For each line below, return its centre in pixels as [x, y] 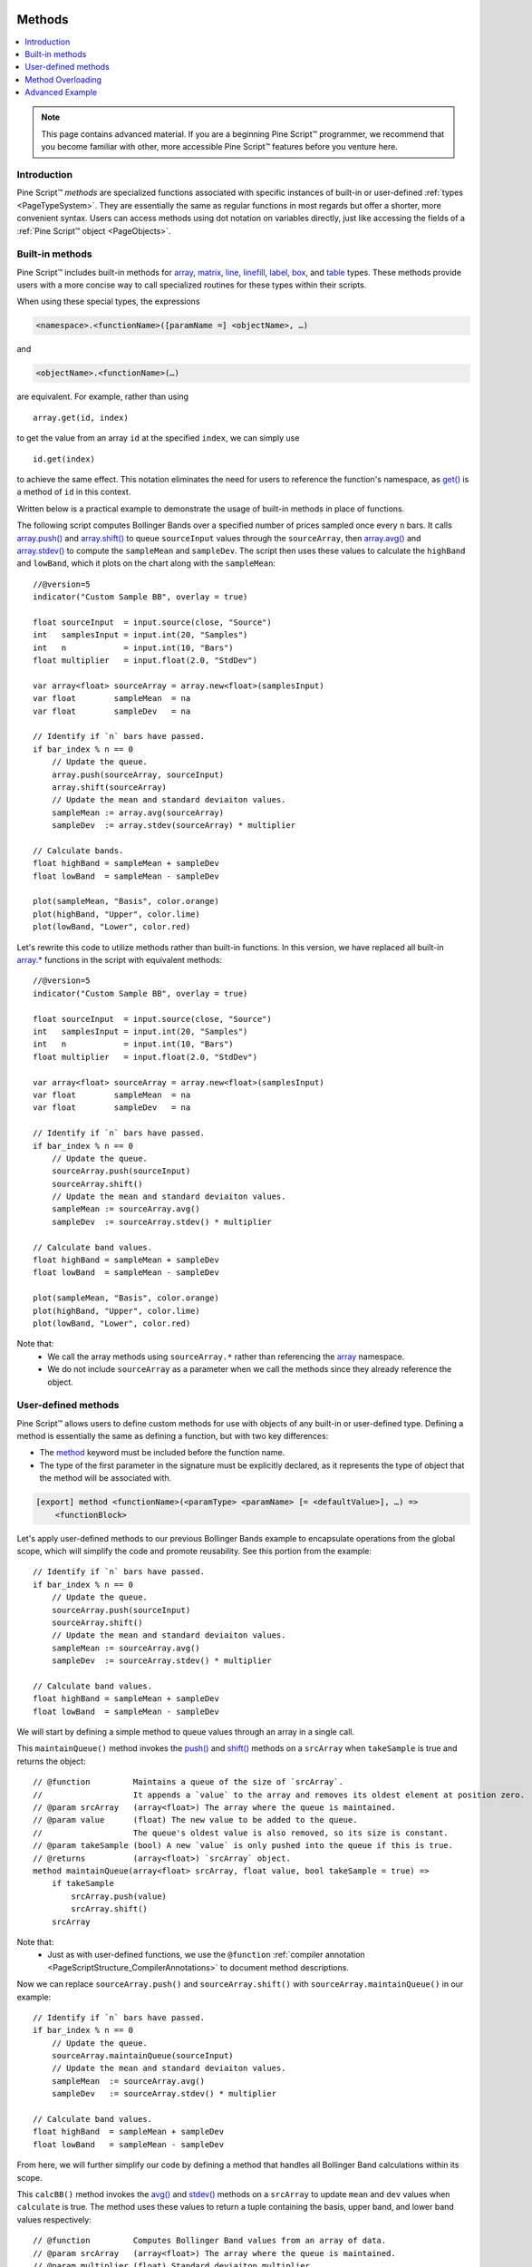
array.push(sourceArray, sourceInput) [138, 774]
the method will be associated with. [106, 1478]
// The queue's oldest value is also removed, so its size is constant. [241, 1833]
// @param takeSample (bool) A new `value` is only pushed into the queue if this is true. [243, 1846]
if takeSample [83, 1883]
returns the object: [51, 1761]
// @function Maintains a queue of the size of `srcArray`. [188, 1782]
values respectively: [54, 2219]
